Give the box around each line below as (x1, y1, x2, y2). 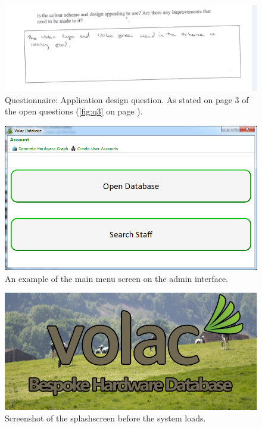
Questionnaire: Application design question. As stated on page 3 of (5, 93, 249, 106)
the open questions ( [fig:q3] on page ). (5, 105, 143, 117)
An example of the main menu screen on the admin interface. (5, 272, 229, 284)
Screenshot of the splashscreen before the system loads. (5, 412, 206, 424)
